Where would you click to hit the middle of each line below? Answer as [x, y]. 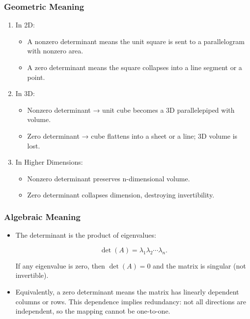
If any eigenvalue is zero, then [60, 265]
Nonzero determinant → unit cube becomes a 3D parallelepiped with [131, 110]
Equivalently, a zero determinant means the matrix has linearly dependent [127, 291]
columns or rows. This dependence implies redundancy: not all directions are [131, 301]
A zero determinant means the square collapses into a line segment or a [135, 67]
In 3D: [25, 93]
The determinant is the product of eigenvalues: [86, 235]
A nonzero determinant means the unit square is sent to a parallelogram [136, 41]
